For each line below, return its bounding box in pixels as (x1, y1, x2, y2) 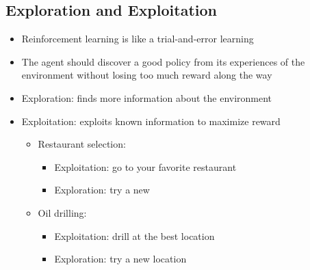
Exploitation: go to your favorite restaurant (54, 159, 237, 174)
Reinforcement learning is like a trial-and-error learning (21, 31, 254, 46)
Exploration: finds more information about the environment (21, 90, 272, 105)
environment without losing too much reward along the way (21, 68, 272, 82)
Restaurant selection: (38, 137, 126, 151)
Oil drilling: (38, 205, 87, 219)
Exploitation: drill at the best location (54, 228, 215, 243)
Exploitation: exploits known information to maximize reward (21, 113, 281, 128)
